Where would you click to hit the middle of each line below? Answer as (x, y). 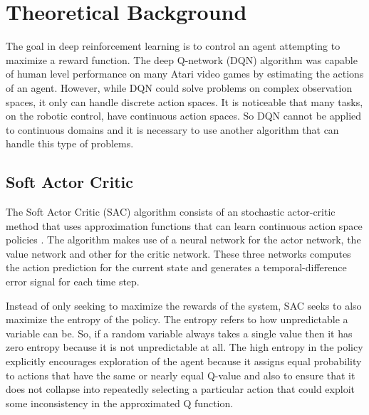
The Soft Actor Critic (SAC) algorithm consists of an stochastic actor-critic (171, 212)
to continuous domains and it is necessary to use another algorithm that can (172, 129)
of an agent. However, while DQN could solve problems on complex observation (179, 87)
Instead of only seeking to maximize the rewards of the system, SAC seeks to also (184, 305)
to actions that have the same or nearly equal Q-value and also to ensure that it (181, 375)
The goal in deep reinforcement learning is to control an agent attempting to (173, 46)
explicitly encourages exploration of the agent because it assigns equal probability (184, 361)
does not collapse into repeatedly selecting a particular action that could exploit (180, 389)
